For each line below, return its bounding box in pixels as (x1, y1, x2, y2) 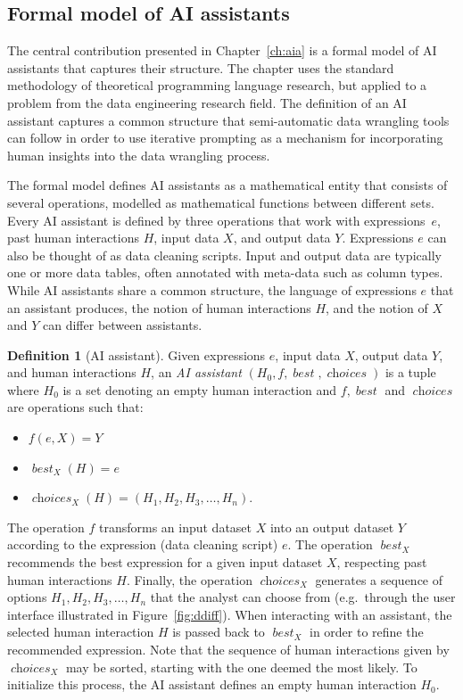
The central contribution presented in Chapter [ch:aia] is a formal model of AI (7, 41, 437, 60)
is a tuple (384, 363, 436, 382)
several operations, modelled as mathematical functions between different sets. (7, 193, 434, 211)
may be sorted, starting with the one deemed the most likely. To (65, 657, 418, 676)
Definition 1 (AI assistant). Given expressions (7, 345, 266, 364)
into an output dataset (269, 517, 394, 536)
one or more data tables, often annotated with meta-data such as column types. (7, 263, 443, 282)
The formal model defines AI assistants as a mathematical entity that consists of (7, 176, 448, 194)
